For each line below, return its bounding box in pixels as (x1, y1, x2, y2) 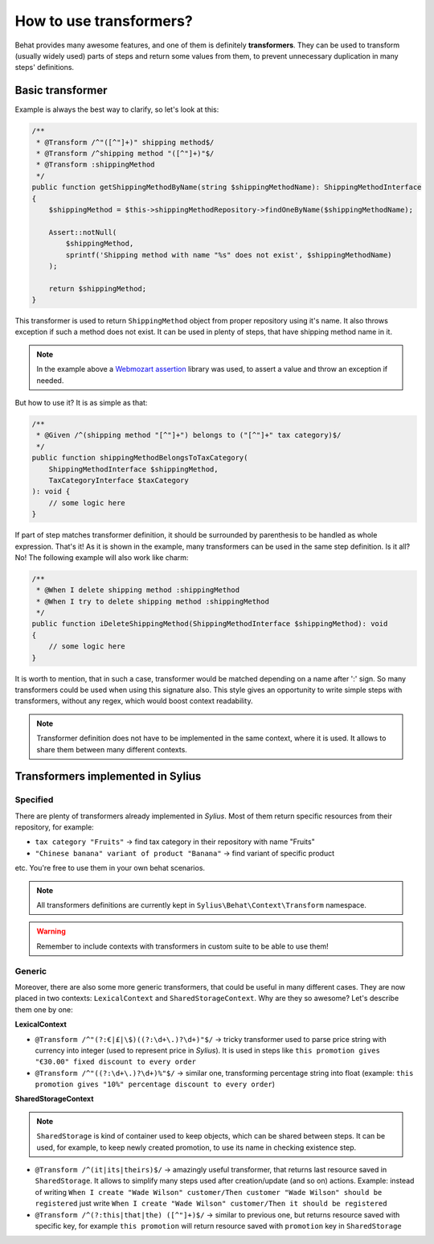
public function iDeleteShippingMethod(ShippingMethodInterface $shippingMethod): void (31, 620, 388, 628)
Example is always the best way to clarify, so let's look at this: (14, 105, 219, 114)
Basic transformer (14, 84, 108, 97)
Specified (14, 794, 54, 805)
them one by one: (14, 1004, 73, 1014)
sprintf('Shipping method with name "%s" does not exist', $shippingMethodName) (65, 250, 393, 259)
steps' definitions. (14, 63, 75, 72)
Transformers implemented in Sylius (14, 769, 202, 784)
